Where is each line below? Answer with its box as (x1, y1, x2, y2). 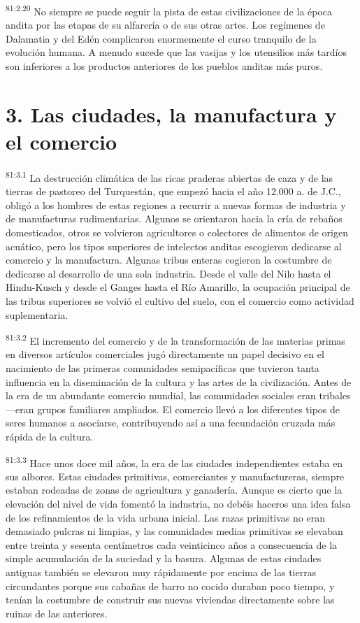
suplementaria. (6, 307, 69, 322)
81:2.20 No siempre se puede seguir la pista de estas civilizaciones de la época (6, 2, 333, 18)
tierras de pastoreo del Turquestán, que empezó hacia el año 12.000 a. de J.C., (6, 184, 341, 199)
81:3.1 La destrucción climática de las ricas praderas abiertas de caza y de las (6, 168, 333, 185)
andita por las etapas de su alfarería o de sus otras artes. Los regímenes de (6, 17, 325, 32)
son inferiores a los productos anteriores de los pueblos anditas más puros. (6, 59, 323, 73)
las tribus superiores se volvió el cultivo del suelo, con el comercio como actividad (6, 293, 354, 308)
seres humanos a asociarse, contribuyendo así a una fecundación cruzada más (6, 415, 336, 430)
